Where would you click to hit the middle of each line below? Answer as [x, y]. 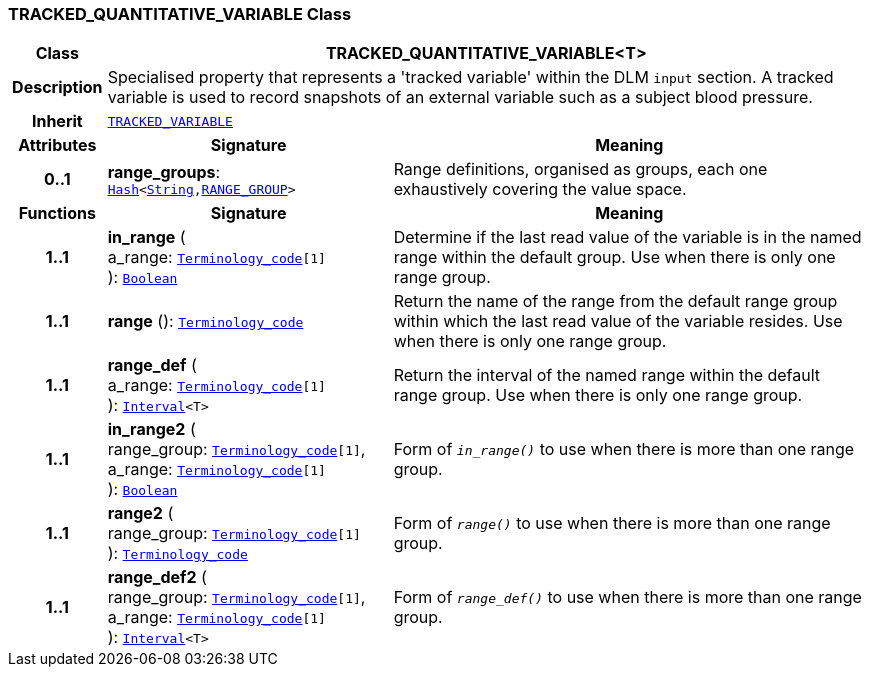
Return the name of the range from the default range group [615, 301]
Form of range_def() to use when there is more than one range [627, 597]
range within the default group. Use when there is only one [614, 257]
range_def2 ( [157, 577]
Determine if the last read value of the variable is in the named [627, 237]
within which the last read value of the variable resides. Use [618, 321]
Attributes [57, 145]
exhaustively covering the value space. [540, 189]
